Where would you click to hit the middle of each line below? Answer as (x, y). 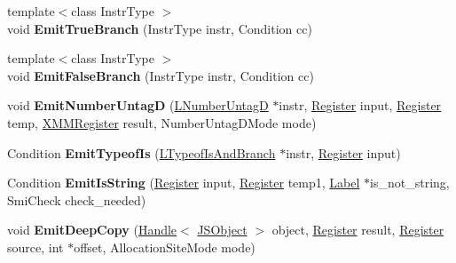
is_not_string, (410, 183)
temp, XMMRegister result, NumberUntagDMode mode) (162, 122)
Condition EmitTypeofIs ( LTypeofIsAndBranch (142, 152)
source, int (35, 247)
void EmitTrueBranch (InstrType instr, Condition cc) (160, 28)
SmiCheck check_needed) (77, 199)
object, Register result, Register (358, 230)
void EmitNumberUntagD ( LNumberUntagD (138, 105)
